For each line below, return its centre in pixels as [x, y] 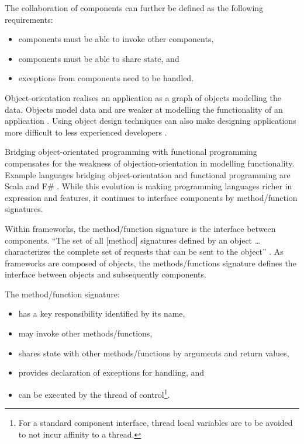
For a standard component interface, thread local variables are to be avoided [156, 423]
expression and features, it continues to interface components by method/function [151, 197]
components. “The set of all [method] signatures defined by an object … [133, 240]
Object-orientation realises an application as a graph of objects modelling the [143, 97]
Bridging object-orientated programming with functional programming [131, 152]
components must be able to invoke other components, [116, 39]
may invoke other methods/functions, [85, 333]
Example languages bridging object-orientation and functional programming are [148, 174]
